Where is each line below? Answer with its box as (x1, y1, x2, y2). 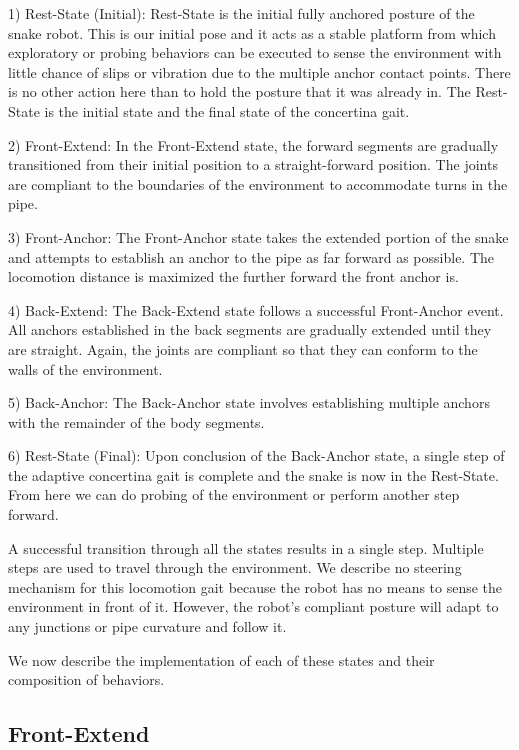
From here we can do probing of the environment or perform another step (8, 484, 460, 505)
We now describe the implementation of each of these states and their (8, 649, 435, 670)
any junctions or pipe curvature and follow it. (8, 616, 287, 637)
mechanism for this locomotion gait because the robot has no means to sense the (8, 576, 503, 597)
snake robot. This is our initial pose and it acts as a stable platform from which (8, 22, 496, 43)
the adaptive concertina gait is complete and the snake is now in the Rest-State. (8, 464, 499, 485)
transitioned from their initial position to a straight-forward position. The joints (8, 154, 498, 175)
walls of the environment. (8, 358, 163, 379)
